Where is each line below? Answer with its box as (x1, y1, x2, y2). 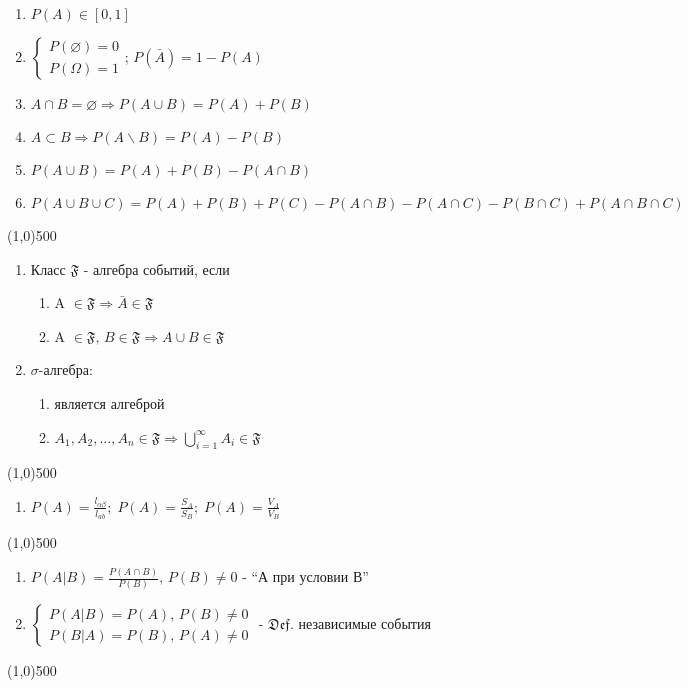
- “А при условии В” (242, 566, 369, 587)
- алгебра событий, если (83, 258, 230, 279)
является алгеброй (54, 392, 165, 413)
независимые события (298, 613, 431, 634)
